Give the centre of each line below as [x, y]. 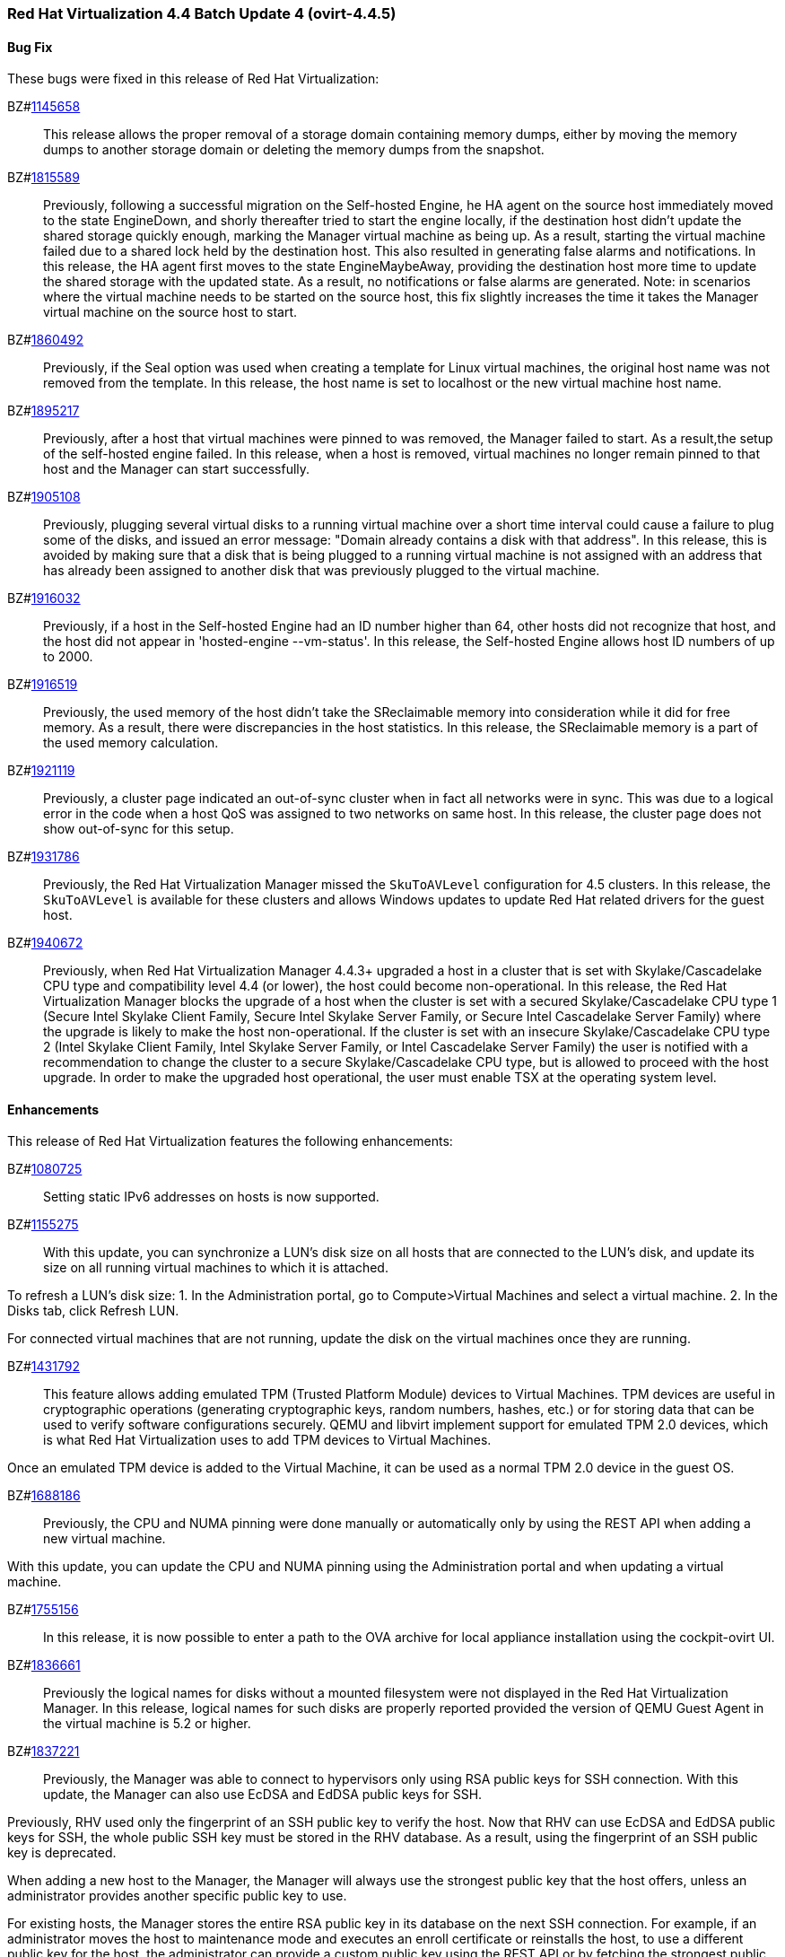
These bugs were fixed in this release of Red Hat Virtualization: [193, 79]
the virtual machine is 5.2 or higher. [147, 1724]
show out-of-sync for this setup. [139, 829]
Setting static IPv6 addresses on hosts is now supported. [211, 1197]
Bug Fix [30, 47]
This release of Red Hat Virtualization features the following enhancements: [230, 1141]
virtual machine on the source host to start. [170, 312]
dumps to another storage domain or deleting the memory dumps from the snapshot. [294, 150]
